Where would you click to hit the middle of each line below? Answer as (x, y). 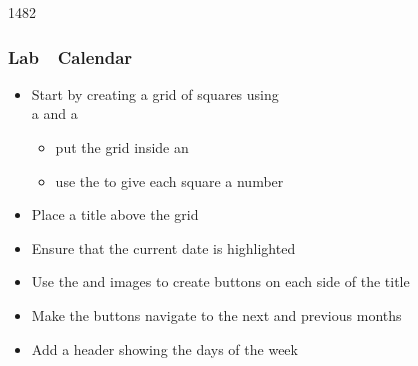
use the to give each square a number (169, 180)
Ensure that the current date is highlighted (163, 247)
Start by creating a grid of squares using (155, 93)
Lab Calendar (70, 56)
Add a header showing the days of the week (164, 348)
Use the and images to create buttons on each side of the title (220, 281)
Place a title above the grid (115, 214)
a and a (54, 113)
